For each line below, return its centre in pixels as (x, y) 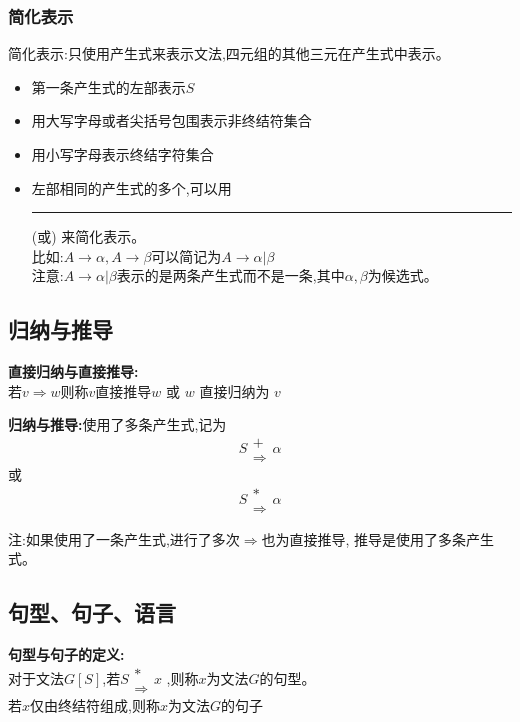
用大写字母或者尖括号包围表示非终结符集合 (171, 120)
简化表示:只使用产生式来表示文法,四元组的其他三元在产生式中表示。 (229, 53)
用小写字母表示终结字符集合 (122, 154)
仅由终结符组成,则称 (95, 704)
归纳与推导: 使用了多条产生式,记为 (117, 424)
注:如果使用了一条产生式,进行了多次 (124, 538)
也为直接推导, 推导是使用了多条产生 (378, 538)
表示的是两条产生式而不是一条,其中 (230, 275)
